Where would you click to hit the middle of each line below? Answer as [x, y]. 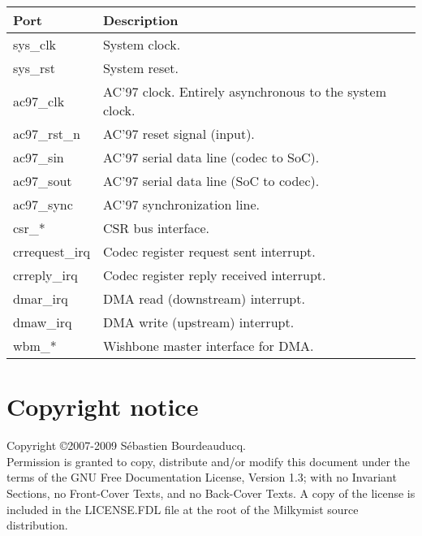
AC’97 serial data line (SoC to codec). [211, 181]
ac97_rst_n [47, 134]
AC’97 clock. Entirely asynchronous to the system [244, 91]
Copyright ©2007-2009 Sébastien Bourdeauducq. [126, 445]
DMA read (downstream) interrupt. [204, 298]
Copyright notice [103, 406]
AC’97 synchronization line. [181, 204]
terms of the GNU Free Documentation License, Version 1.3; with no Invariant [202, 477]
